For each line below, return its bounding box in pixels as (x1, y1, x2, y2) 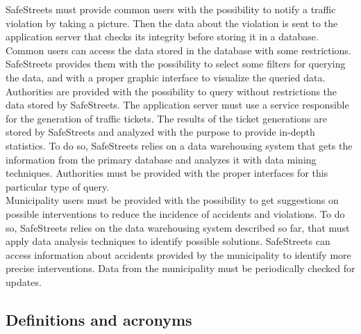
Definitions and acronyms (6, 308, 192, 330)
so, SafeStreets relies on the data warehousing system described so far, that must (6, 220, 350, 234)
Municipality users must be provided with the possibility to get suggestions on (6, 193, 339, 207)
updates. (6, 274, 42, 289)
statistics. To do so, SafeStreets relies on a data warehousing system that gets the (6, 138, 353, 152)
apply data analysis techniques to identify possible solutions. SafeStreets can (6, 234, 330, 248)
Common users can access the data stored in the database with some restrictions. (6, 42, 351, 57)
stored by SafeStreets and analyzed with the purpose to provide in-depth (6, 125, 315, 139)
